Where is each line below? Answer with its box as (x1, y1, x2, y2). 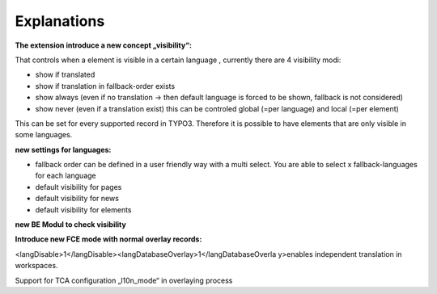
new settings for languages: (15, 145, 112, 154)
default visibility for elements (35, 204, 133, 214)
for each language (35, 170, 96, 181)
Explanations (15, 12, 105, 30)
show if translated (35, 69, 95, 80)
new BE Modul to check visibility (15, 220, 127, 229)
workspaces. (15, 261, 58, 271)
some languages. (15, 130, 73, 140)
